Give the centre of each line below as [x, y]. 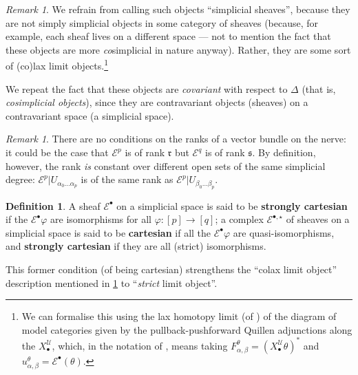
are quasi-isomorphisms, [284, 232]
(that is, [319, 88]
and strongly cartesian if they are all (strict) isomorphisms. [136, 246]
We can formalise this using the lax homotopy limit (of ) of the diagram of [179, 316]
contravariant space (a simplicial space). [90, 115]
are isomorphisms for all [101, 219]
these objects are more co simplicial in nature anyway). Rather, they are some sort [178, 49]
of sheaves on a [318, 219]
